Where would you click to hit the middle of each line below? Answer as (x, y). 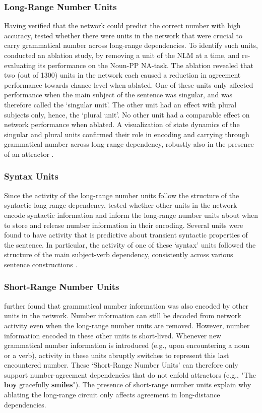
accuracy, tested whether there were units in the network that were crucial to (123, 35)
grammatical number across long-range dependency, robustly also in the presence (129, 144)
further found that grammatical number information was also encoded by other (126, 305)
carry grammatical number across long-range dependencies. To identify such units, (131, 45)
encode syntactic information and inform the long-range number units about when (131, 215)
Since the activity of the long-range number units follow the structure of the (122, 195)
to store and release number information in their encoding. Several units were (124, 225)
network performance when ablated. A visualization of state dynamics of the (122, 124)
